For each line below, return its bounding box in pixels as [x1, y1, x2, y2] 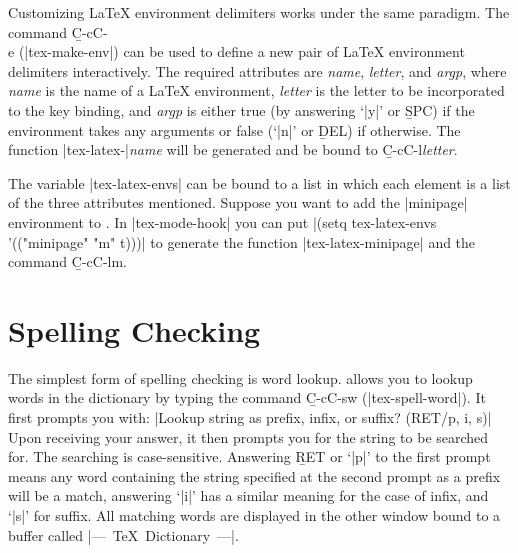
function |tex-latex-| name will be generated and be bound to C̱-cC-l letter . [8, 139, 458, 160]
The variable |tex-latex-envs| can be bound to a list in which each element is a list [8, 172, 511, 193]
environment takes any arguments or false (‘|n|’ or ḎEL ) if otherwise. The [8, 119, 461, 140]
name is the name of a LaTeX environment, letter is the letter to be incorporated [8, 80, 505, 101]
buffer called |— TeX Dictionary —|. [8, 524, 239, 545]
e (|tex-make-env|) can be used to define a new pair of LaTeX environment [8, 41, 465, 62]
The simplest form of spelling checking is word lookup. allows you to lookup [8, 367, 473, 388]
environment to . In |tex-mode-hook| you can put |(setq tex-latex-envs [8, 211, 437, 232]
